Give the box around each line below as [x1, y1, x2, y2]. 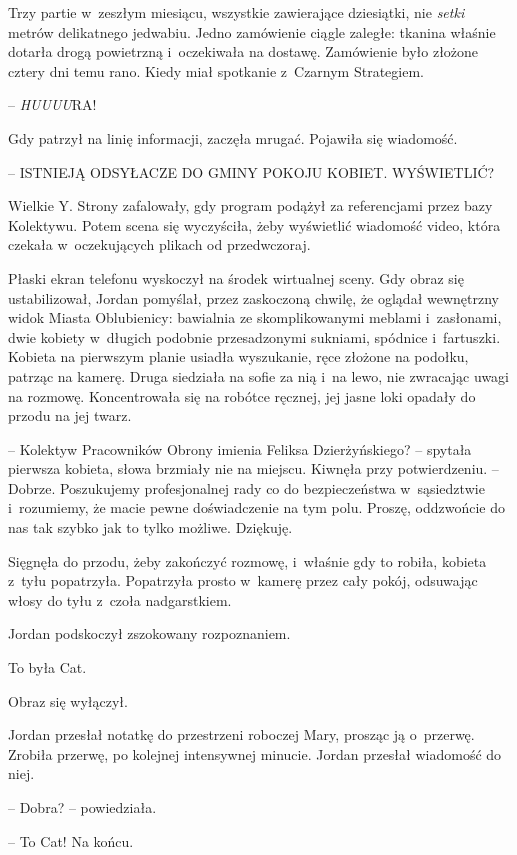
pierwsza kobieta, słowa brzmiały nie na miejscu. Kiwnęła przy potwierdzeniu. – [8, 458, 499, 479]
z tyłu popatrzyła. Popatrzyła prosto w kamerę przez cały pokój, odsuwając [8, 570, 478, 591]
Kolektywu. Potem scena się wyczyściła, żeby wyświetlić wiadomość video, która [8, 214, 501, 235]
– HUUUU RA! [8, 94, 97, 115]
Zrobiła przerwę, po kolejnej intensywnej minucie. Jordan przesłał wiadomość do [8, 743, 502, 764]
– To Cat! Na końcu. [8, 830, 134, 851]
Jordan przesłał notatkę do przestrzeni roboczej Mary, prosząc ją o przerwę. [8, 724, 475, 745]
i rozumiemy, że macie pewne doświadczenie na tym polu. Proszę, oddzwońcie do [8, 497, 505, 518]
